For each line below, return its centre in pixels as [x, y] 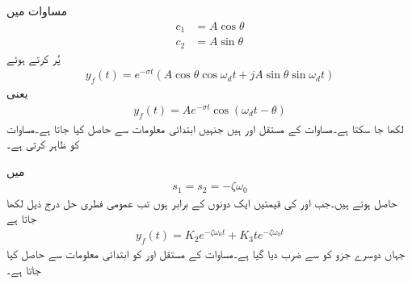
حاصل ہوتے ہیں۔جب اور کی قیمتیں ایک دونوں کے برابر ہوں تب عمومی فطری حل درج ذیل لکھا [202, 202]
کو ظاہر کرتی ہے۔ [43, 144]
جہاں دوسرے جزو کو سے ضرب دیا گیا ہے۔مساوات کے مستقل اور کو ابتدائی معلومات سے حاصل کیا [206, 253]
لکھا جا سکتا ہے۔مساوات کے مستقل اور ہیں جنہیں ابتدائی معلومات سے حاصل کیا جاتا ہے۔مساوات [205, 128]
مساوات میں [37, 10]
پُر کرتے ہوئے [34, 58]
